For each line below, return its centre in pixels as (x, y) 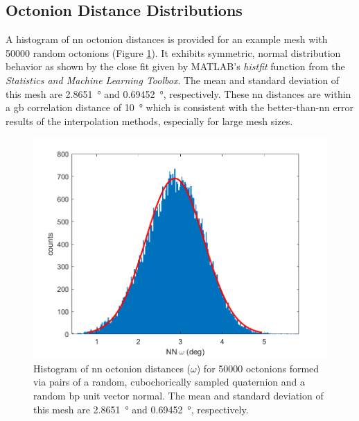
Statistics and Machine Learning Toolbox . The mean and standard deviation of (173, 80)
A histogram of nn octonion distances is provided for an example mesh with (167, 39)
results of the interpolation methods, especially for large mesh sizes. (149, 121)
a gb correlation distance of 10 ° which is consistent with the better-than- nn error (180, 107)
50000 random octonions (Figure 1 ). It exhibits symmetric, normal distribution (173, 52)
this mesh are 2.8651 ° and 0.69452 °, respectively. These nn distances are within (178, 93)
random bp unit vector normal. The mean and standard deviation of (178, 396)
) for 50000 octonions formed (258, 368)
